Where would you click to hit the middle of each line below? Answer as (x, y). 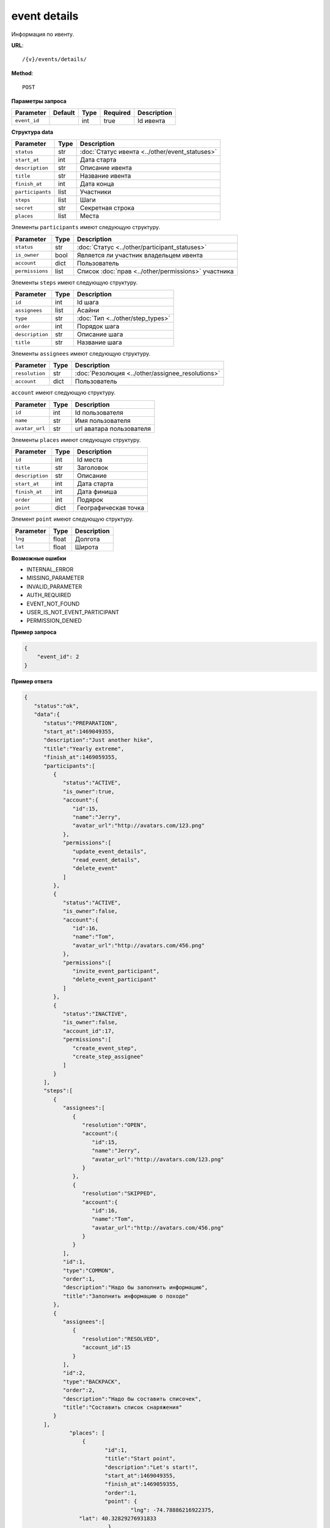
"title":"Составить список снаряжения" (123, 1407)
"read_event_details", (106, 860)
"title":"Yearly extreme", (84, 748)
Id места (90, 460)
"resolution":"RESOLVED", (121, 1339)
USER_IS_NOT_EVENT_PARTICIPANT (73, 612)
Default (64, 112)
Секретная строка (107, 208)
